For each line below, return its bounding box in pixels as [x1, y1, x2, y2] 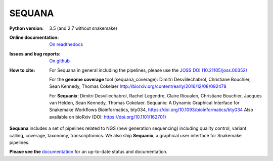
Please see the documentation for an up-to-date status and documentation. [9, 149, 168, 155]
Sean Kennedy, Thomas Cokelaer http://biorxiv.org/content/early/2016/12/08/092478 [49, 83, 227, 89]
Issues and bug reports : [9, 50, 61, 57]
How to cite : [9, 67, 35, 73]
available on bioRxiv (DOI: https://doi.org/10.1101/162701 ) [49, 114, 166, 120]
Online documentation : [9, 34, 59, 40]
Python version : [9, 25, 44, 31]
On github [49, 58, 70, 64]
